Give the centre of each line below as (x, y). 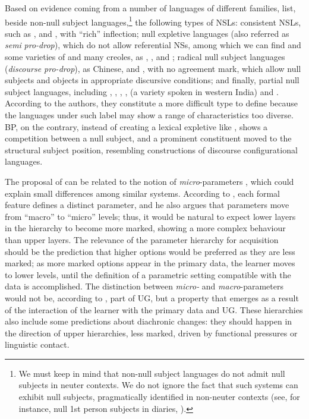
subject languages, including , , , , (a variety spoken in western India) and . (142, 91)
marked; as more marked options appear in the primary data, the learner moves (150, 263)
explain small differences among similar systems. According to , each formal (142, 193)
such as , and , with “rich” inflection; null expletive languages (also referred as (147, 33)
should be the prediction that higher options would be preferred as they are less (150, 251)
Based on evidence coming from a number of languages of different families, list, (150, 8)
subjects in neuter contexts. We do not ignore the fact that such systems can (158, 385)
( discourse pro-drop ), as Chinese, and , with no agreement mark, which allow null (153, 68)
